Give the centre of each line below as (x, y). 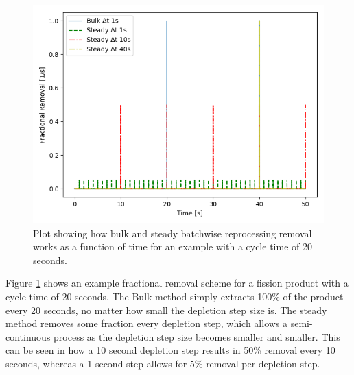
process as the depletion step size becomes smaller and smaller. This (197, 336)
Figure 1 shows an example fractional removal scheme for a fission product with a (177, 283)
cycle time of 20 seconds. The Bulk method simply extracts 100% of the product (175, 296)
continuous (28, 336)
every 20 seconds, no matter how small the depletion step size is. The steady (166, 310)
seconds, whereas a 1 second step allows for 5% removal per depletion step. (163, 363)
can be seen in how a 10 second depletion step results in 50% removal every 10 (170, 350)
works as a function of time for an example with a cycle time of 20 (173, 246)
